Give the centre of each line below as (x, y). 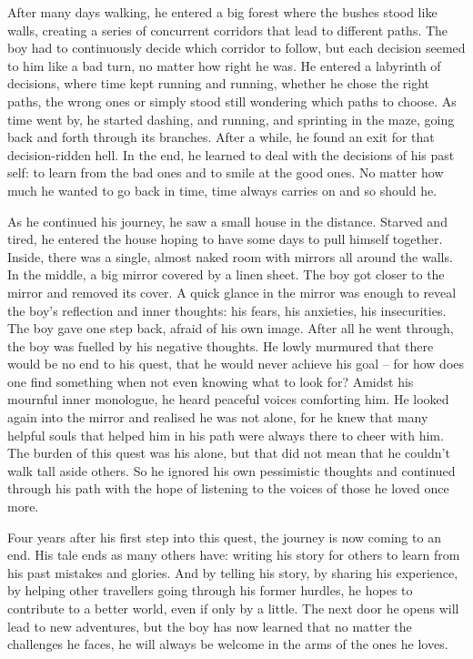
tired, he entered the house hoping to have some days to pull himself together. (225, 239)
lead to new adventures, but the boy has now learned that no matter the (210, 626)
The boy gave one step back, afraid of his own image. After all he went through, (231, 328)
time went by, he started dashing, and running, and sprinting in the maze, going (231, 119)
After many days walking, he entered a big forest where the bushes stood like (222, 12)
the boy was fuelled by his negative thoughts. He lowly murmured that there (221, 345)
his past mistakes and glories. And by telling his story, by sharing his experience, (233, 572)
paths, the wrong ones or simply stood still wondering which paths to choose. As (232, 101)
